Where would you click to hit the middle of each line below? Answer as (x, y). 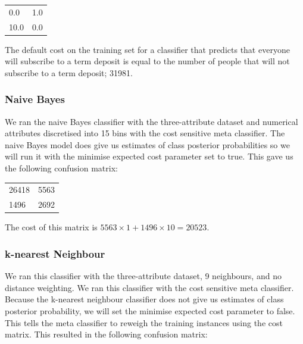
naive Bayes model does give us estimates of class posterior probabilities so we (147, 144)
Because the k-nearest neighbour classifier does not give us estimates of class (144, 299)
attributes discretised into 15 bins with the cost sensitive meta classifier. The (145, 133)
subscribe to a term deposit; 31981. (69, 72)
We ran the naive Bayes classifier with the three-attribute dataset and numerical (151, 121)
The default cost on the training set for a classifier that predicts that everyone (147, 49)
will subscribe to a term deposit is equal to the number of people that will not (147, 61)
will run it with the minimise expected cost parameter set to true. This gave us (149, 156)
